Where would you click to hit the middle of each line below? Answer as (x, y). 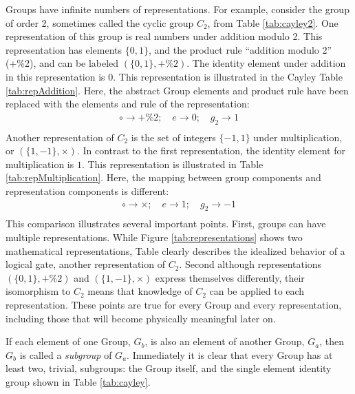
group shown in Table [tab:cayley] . (78, 381)
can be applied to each (257, 291)
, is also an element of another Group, (225, 341)
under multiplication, (298, 137)
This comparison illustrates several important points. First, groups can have (166, 224)
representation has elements (64, 49)
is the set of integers (173, 137)
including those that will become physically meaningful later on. (141, 318)
